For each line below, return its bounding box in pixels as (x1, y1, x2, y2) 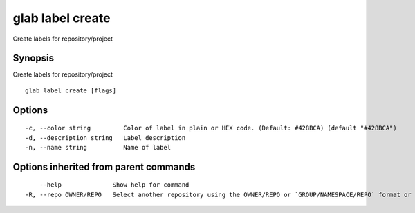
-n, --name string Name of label (25, 143, 172, 152)
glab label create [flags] (25, 86, 117, 94)
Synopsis (12, 52, 55, 64)
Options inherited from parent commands (12, 161, 196, 172)
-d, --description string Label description (25, 134, 186, 141)
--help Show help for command (39, 181, 190, 189)
